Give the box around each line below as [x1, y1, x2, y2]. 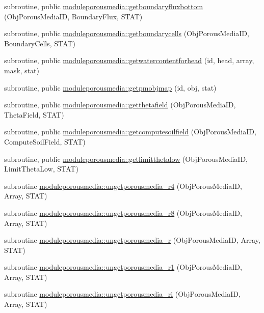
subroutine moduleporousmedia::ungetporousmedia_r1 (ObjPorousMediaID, [4, 262, 242, 272]
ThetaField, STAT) [4, 109, 64, 120]
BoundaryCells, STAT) [4, 38, 75, 48]
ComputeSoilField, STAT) [4, 136, 86, 147]
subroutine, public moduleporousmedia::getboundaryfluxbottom [4, 1, 203, 11]
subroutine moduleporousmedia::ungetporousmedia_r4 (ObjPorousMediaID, [4, 180, 242, 191]
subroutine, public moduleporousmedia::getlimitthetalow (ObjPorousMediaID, [4, 153, 248, 164]
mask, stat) [4, 65, 39, 75]
